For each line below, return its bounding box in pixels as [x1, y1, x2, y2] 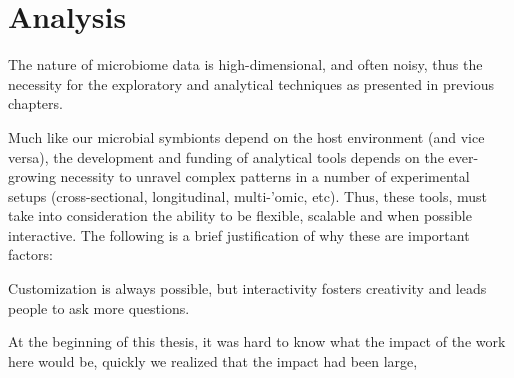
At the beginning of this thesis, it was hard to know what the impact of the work [8, 331, 506, 352]
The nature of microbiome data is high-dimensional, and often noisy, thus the [8, 54, 483, 75]
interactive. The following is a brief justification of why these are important [8, 224, 470, 245]
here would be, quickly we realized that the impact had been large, [8, 350, 418, 371]
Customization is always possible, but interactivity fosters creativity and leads [8, 278, 487, 299]
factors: [8, 244, 53, 265]
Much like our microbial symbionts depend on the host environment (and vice [8, 126, 485, 147]
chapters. [8, 93, 63, 114]
